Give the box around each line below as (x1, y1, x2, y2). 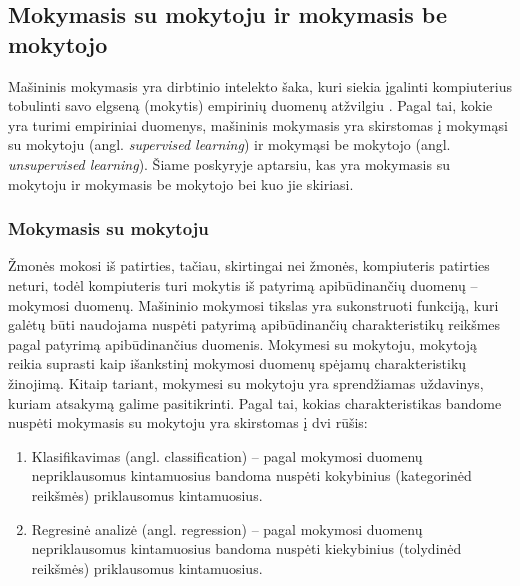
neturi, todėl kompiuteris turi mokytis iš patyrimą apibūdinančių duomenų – (8, 274, 478, 295)
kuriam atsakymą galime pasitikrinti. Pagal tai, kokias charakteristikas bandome (8, 392, 502, 413)
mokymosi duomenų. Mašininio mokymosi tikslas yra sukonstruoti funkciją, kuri (8, 294, 499, 315)
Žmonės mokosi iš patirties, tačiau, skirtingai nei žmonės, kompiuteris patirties (8, 255, 490, 276)
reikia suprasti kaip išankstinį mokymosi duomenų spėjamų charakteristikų (8, 353, 467, 374)
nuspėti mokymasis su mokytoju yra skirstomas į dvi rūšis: (8, 412, 368, 433)
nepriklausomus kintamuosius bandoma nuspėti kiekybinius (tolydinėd (31, 538, 462, 559)
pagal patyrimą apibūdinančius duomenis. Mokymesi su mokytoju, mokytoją (8, 333, 478, 354)
